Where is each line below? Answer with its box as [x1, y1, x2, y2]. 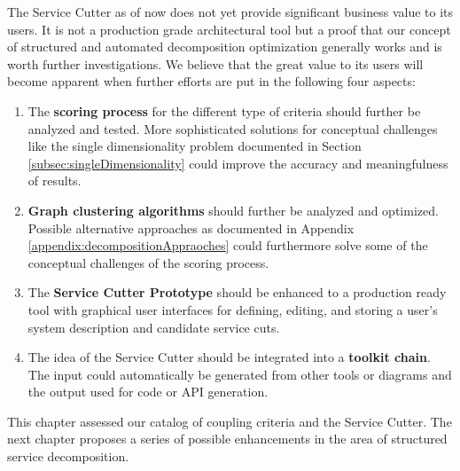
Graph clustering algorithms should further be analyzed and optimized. [27, 200, 439, 219]
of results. [27, 171, 82, 190]
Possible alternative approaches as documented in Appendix [27, 218, 355, 237]
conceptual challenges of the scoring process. [27, 253, 269, 271]
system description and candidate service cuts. [27, 318, 280, 336]
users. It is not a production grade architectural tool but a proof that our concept [7, 20, 451, 38]
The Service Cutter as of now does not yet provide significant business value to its [7, 3, 454, 20]
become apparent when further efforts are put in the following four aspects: [7, 72, 416, 90]
